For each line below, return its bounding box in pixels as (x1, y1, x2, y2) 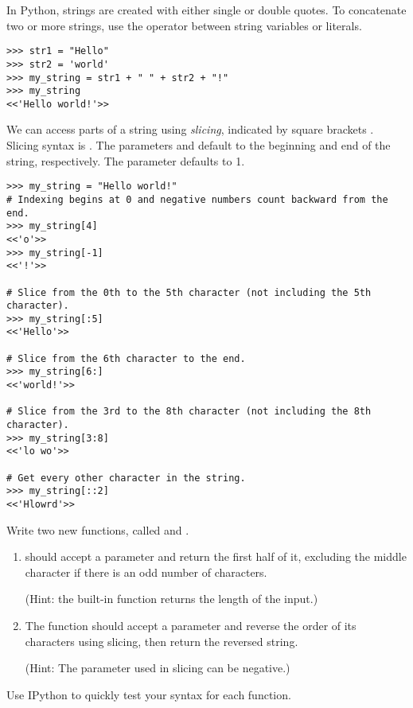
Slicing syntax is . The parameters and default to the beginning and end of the (6, 137, 391, 154)
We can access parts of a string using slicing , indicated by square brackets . (6, 121, 374, 138)
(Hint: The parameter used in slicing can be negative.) (25, 659, 290, 676)
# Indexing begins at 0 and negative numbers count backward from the (6, 193, 388, 205)
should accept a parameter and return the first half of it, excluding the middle (25, 548, 407, 565)
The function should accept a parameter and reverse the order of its (25, 617, 357, 634)
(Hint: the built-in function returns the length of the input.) (25, 590, 318, 607)
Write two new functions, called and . (6, 521, 189, 538)
